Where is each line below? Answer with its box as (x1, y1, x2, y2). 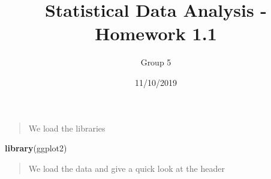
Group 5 (140, 56, 171, 68)
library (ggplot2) (5, 142, 67, 154)
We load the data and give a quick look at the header (28, 162, 225, 174)
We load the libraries (28, 121, 106, 134)
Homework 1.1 (95, 21, 217, 46)
